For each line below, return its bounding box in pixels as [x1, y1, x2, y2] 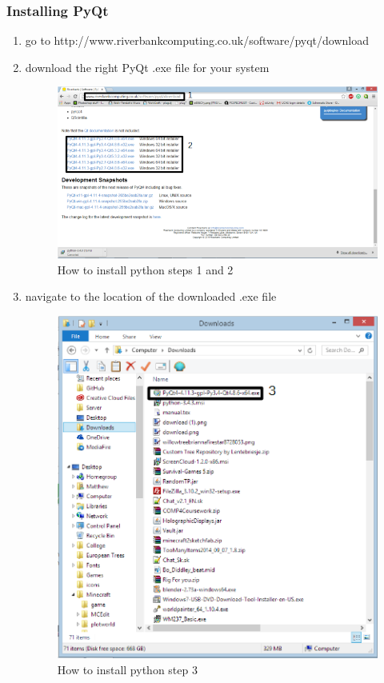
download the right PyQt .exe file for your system [25, 58, 270, 75]
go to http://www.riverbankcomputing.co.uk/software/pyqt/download [25, 32, 369, 49]
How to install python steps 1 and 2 [57, 261, 234, 278]
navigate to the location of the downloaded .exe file [25, 288, 277, 305]
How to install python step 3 [57, 661, 198, 677]
